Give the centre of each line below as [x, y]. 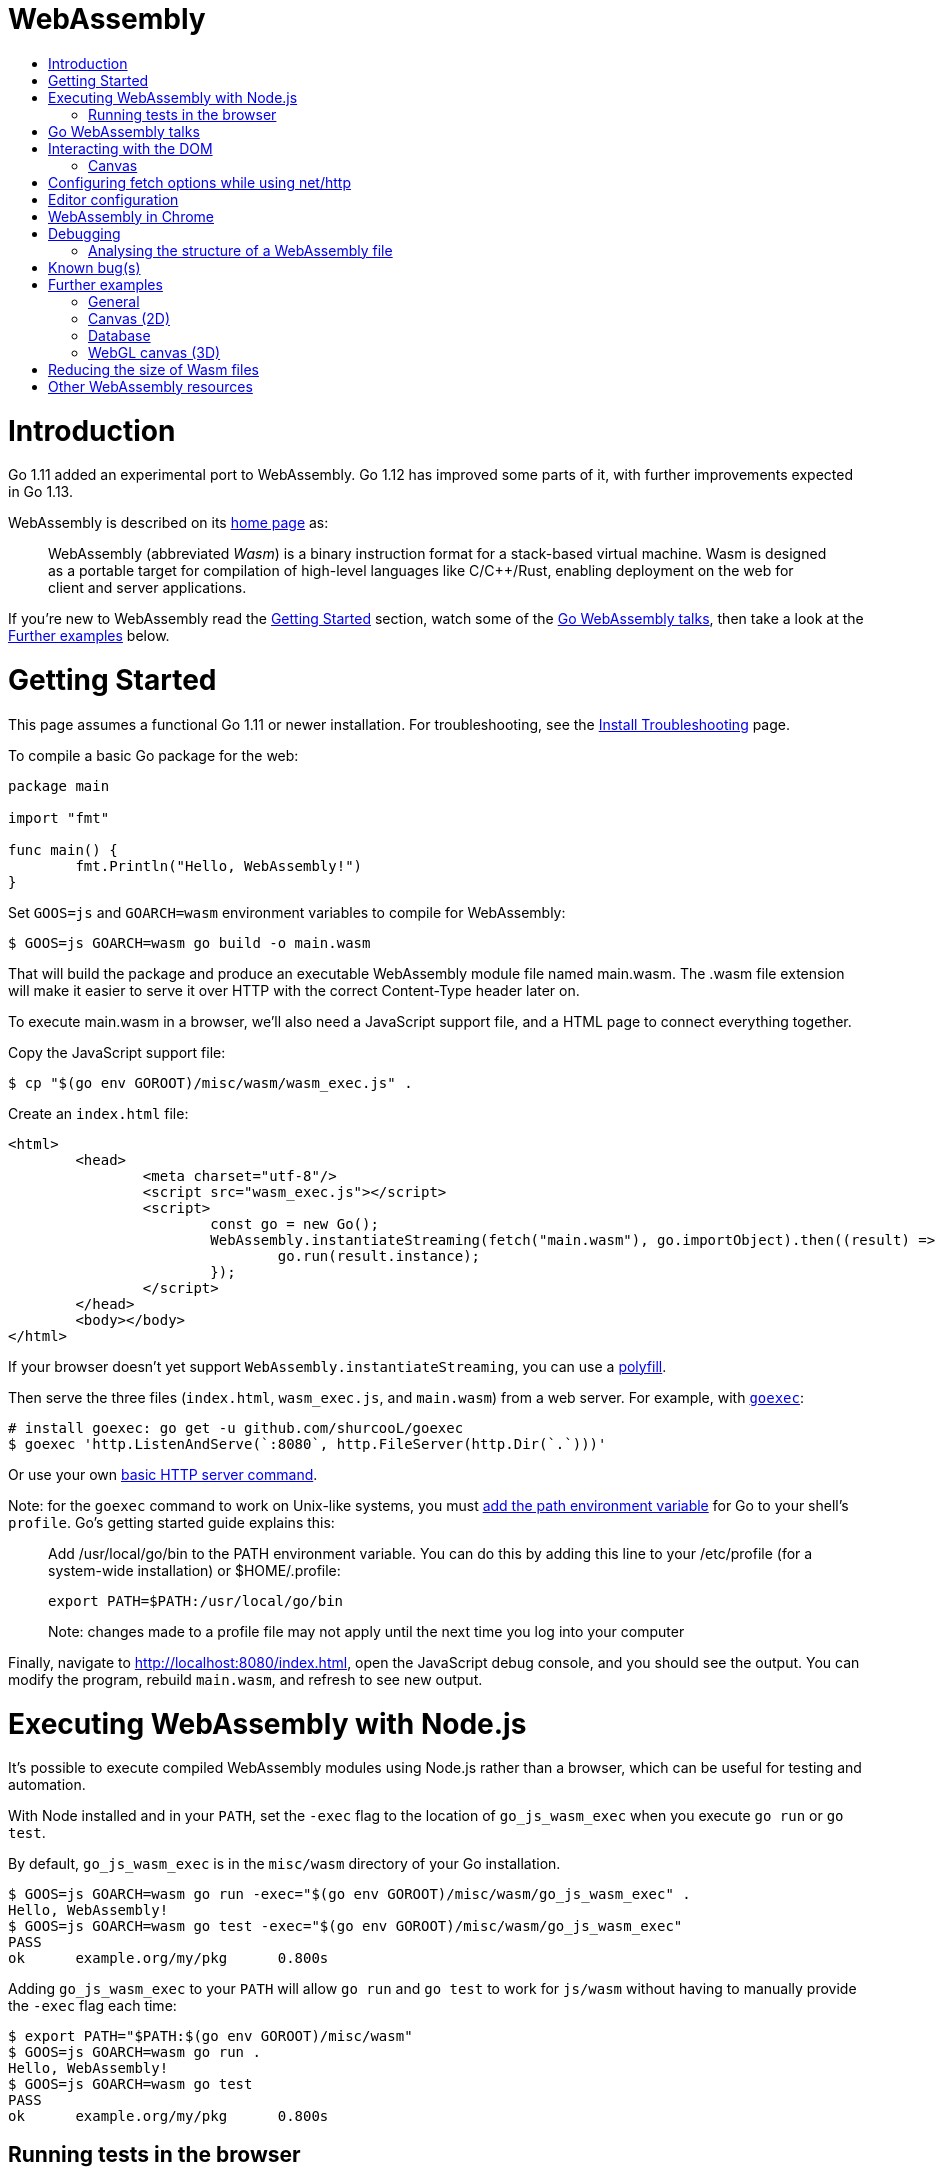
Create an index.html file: [98, 1113]
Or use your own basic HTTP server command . [163, 1474]
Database [119, 335]
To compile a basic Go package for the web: [153, 755]
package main [59, 785]
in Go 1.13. [40, 492]
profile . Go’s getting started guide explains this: [171, 1522]
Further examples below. [89, 636]
